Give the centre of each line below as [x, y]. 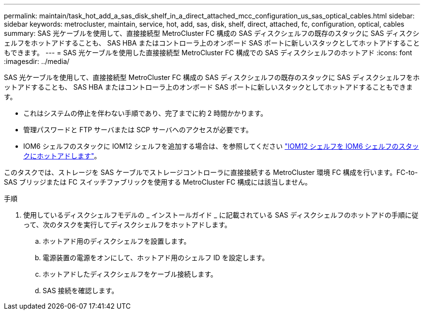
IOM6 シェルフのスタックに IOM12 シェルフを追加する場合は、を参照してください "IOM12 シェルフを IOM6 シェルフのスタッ [221, 146]
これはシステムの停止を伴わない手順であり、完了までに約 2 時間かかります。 [145, 113]
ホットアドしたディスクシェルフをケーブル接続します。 [130, 274]
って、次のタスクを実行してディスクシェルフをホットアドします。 [127, 225]
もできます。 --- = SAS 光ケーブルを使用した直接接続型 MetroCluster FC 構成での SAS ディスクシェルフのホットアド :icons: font [208, 53]
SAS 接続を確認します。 [81, 290]
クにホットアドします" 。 [62, 156]
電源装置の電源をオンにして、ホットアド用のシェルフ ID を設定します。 [156, 258]
